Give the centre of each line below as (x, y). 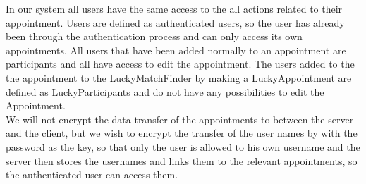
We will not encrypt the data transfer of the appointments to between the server (180, 119)
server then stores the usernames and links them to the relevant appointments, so (182, 160)
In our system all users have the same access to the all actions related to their (174, 8)
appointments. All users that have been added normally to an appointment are (176, 50)
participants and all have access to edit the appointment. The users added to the (180, 64)
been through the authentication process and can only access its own (154, 36)
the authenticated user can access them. (92, 174)
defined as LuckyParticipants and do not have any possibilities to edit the (165, 91)
